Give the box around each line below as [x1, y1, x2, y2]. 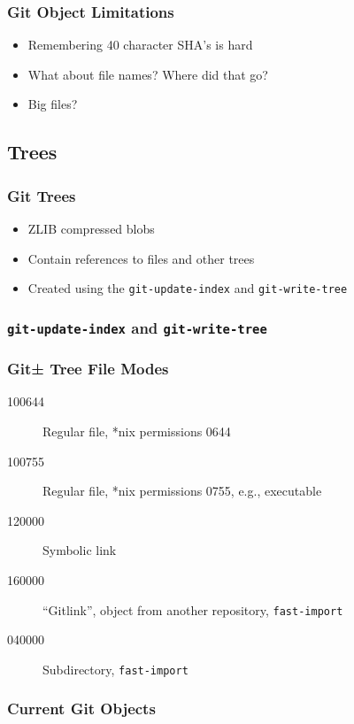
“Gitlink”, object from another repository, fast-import [42, 600, 343, 619]
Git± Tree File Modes [7, 358, 169, 380]
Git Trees [7, 184, 76, 206]
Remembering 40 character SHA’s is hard [27, 35, 253, 54]
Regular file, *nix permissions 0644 [42, 422, 231, 441]
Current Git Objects [7, 697, 156, 720]
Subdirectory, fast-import [42, 659, 189, 678]
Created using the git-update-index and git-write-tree [27, 279, 348, 297]
